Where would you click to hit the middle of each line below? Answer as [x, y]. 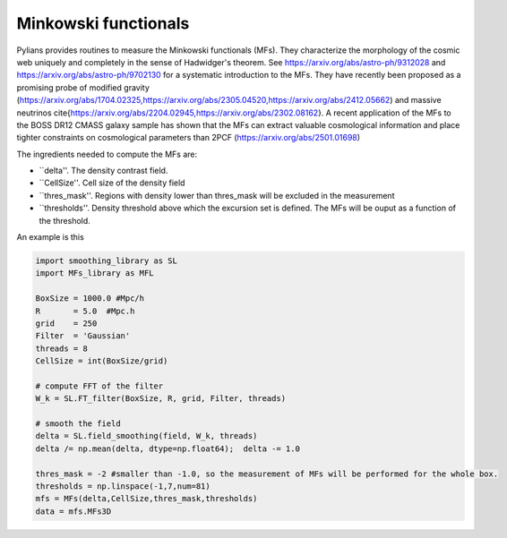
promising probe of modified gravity [83, 87]
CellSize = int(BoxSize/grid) [102, 361]
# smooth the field [78, 424]
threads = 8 [62, 348]
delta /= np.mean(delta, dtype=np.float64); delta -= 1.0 [168, 448]
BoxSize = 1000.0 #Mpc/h [90, 299]
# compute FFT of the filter [99, 386]
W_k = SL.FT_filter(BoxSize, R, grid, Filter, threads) [161, 399]
